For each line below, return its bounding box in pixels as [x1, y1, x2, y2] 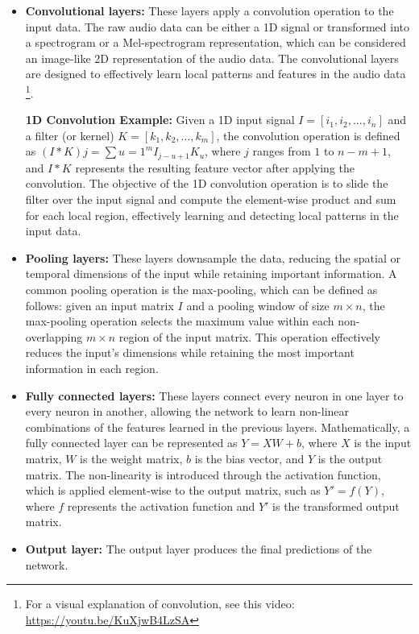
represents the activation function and [67, 497, 255, 514]
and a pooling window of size [186, 296, 330, 313]
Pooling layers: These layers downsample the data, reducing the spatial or [25, 249, 400, 266]
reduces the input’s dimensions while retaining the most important [25, 344, 355, 361]
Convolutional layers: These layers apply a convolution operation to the [25, 2, 394, 19]
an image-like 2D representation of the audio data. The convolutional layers [25, 49, 399, 66]
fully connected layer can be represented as [25, 434, 238, 451]
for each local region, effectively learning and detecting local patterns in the [25, 206, 399, 223]
